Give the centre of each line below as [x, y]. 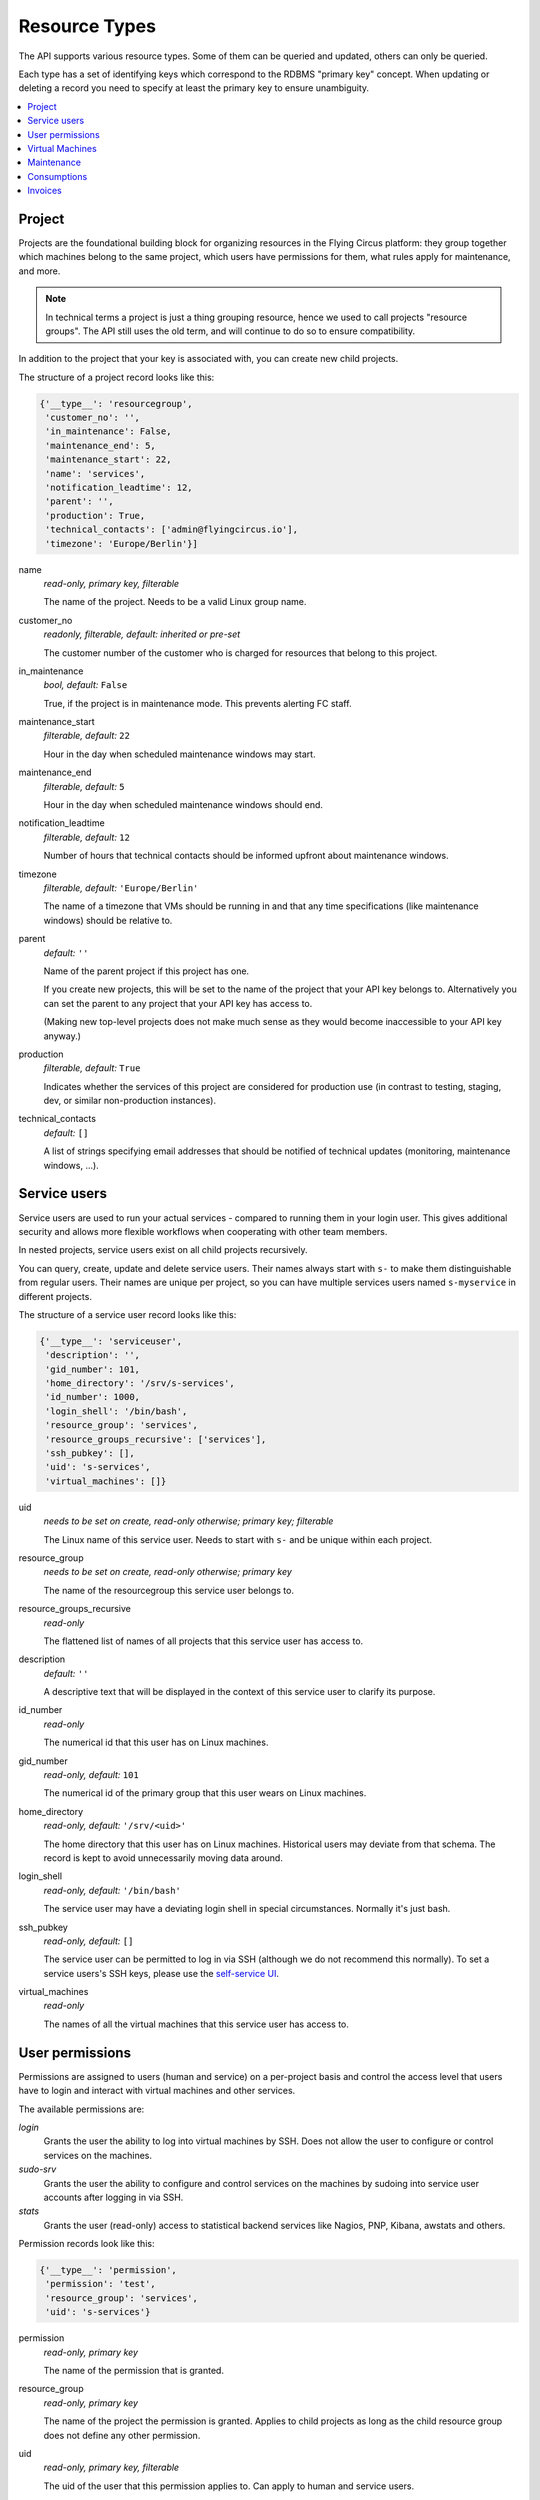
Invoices [44, 191]
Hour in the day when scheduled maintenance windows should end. [183, 805]
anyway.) [62, 1036]
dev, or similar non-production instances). [130, 1101]
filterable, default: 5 [84, 786]
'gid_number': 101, [92, 1369]
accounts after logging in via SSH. [113, 2197]
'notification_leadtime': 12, [119, 488]
